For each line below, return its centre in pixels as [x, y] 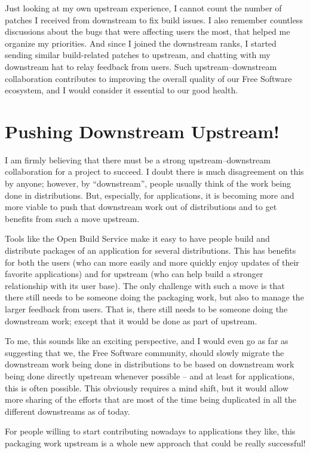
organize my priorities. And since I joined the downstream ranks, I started [141, 43]
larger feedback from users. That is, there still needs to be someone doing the [146, 309]
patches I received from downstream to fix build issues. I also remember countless [154, 19]
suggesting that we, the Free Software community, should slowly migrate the [145, 352]
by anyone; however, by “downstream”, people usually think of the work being [148, 183]
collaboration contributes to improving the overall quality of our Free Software [148, 78]
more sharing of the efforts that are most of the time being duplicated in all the [151, 399]
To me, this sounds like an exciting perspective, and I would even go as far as [147, 341]
